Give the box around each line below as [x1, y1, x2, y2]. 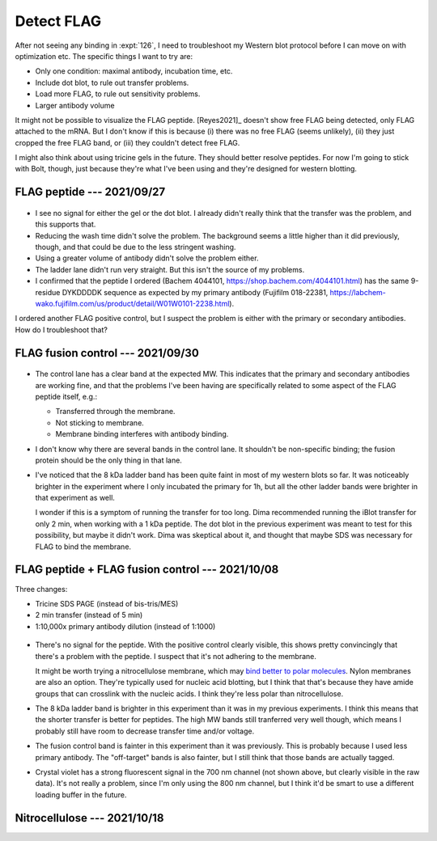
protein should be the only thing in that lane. [35, 455, 182, 465]
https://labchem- [329, 287, 386, 297]
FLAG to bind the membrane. [35, 542, 132, 552]
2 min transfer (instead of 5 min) [35, 611, 143, 620]
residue [35, 287, 61, 297]
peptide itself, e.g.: [35, 391, 97, 401]
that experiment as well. [35, 493, 115, 503]
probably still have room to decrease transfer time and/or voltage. [35, 726, 255, 736]
